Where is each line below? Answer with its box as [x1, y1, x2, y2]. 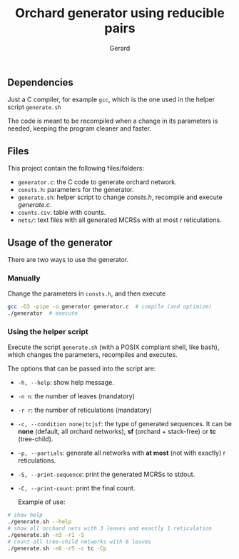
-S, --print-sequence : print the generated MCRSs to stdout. [17, 470, 195, 479]
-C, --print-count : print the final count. [17, 484, 136, 493]
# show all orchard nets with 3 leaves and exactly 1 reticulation [7, 525, 213, 533]
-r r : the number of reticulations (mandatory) [17, 406, 152, 415]
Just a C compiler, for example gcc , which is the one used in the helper [7, 95, 215, 104]
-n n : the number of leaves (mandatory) [17, 392, 136, 401]
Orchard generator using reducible [15, 5, 225, 21]
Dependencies [7, 76, 73, 89]
